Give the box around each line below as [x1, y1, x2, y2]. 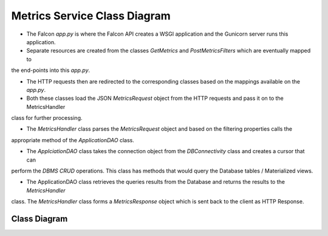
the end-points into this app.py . [11, 67, 91, 74]
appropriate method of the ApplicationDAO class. [11, 136, 135, 143]
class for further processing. [11, 114, 83, 122]
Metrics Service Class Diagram [11, 9, 171, 22]
